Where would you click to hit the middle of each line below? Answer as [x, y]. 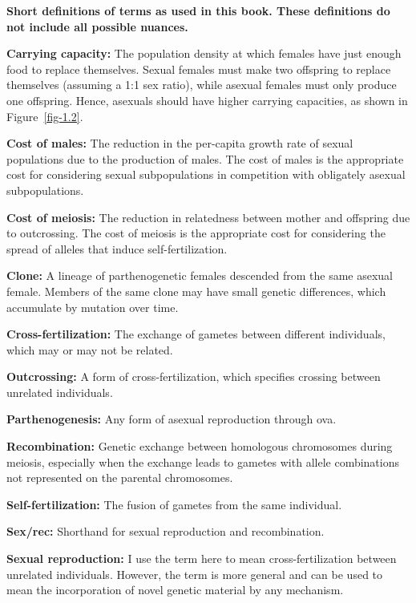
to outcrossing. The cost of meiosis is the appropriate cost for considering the [196, 233]
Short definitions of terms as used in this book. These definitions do [198, 10]
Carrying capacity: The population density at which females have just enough [204, 53]
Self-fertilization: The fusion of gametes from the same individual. [174, 504]
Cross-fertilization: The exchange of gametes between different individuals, [196, 334]
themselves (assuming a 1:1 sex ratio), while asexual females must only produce [202, 85]
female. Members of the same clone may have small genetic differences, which [196, 291]
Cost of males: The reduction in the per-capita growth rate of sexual [180, 143]
